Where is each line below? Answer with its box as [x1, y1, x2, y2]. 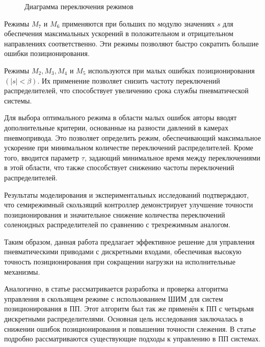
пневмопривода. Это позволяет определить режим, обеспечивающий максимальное [4, 132, 261, 143]
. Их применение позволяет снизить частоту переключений [37, 75, 220, 86]
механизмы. [4, 266, 40, 277]
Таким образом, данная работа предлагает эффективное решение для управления [4, 236, 255, 247]
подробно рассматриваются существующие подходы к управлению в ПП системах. [4, 333, 261, 344]
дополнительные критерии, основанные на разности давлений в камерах [4, 122, 228, 132]
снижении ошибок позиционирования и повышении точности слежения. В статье [4, 323, 256, 334]
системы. [4, 95, 32, 105]
